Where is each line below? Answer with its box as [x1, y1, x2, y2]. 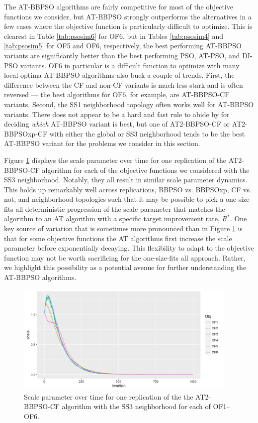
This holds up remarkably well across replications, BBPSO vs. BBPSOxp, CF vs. [4, 184, 252, 194]
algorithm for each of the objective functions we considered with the [42, 164, 250, 175]
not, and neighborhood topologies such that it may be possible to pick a [4, 194, 224, 204]
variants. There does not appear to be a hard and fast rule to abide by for [4, 109, 230, 119]
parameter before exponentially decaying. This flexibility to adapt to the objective [4, 243, 255, 253]
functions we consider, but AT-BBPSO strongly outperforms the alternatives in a [4, 11, 252, 21]
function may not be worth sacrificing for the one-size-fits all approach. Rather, [4, 252, 246, 263]
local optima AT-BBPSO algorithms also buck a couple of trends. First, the [4, 70, 235, 80]
